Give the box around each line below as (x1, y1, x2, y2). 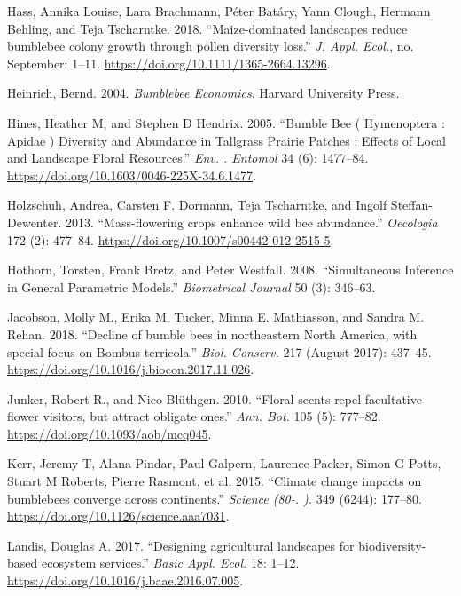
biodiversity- (358, 536, 426, 554)
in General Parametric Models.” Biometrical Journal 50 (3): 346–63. (7, 277, 376, 296)
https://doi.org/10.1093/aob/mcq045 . (7, 424, 212, 442)
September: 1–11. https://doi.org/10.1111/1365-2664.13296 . (7, 53, 331, 72)
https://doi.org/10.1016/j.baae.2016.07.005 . (7, 571, 244, 590)
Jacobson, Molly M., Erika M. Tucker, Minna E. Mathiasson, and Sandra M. (7, 307, 425, 326)
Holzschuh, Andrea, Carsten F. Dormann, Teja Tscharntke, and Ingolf (7, 195, 387, 214)
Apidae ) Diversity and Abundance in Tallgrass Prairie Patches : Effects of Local (7, 131, 447, 149)
